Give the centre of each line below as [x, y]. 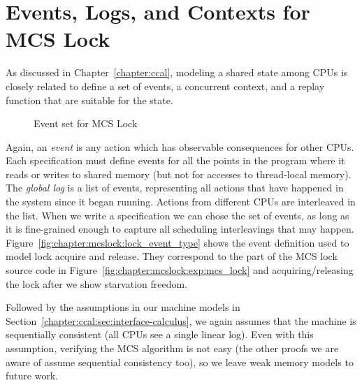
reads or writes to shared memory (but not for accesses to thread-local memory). [179, 174]
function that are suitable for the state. [89, 100]
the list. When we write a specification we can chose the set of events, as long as [178, 215]
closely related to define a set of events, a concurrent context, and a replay [165, 86]
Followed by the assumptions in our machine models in [123, 307]
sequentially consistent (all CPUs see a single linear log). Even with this [160, 334]
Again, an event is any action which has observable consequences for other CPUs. [180, 146]
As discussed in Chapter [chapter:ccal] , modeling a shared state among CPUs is [177, 72]
